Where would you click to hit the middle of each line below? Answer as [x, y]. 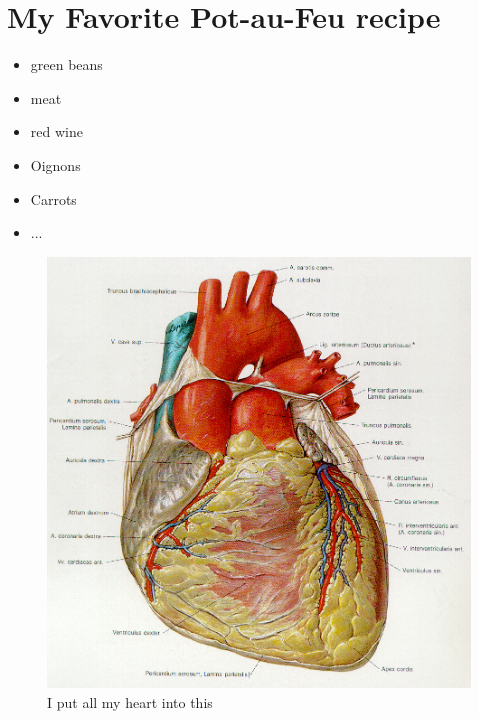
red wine [56, 131]
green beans [66, 64]
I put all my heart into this [130, 701]
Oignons [55, 164]
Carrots [53, 198]
